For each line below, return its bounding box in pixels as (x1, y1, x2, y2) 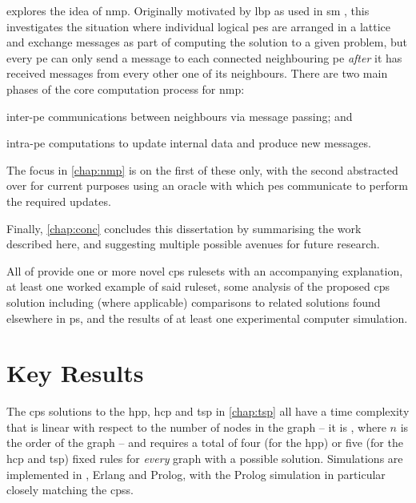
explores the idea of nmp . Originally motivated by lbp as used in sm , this (6, 2, 370, 18)
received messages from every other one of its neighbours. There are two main (6, 65, 388, 82)
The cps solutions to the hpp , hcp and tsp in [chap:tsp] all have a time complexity (6, 403, 410, 420)
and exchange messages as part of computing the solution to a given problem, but (6, 34, 407, 50)
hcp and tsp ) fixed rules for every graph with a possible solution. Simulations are (6, 450, 403, 466)
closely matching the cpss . (6, 481, 134, 498)
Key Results (6, 356, 144, 389)
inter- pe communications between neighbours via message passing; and (6, 107, 353, 124)
